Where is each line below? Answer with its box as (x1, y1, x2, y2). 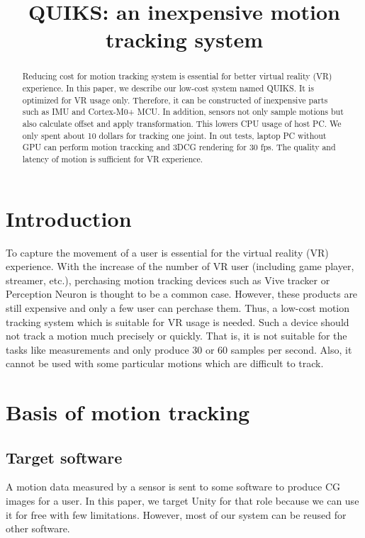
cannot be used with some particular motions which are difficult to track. (6, 356, 324, 371)
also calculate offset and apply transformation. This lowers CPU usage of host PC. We (22, 117, 342, 129)
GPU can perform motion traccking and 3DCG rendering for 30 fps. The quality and (22, 141, 336, 153)
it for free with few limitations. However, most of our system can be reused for (6, 507, 347, 522)
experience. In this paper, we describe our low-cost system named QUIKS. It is (22, 82, 314, 94)
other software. (6, 521, 70, 536)
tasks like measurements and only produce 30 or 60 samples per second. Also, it (6, 342, 352, 357)
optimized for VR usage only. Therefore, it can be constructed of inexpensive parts (22, 94, 328, 106)
